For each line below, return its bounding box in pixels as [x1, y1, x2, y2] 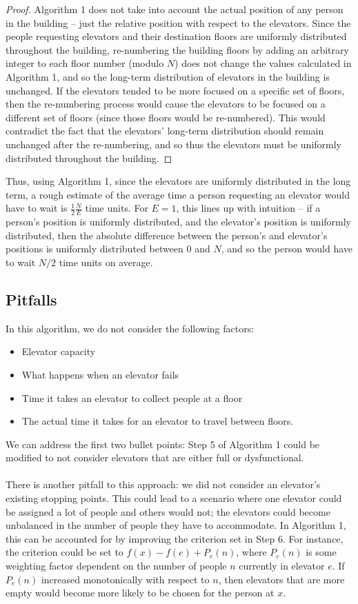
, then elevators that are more [218, 572, 345, 586]
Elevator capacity [21, 344, 96, 359]
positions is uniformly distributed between [6, 241, 183, 256]
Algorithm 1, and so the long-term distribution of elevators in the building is [6, 69, 330, 83]
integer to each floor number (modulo [6, 56, 164, 70]
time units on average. [59, 254, 153, 269]
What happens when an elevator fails [21, 367, 179, 381]
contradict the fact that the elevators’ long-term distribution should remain [6, 123, 324, 138]
